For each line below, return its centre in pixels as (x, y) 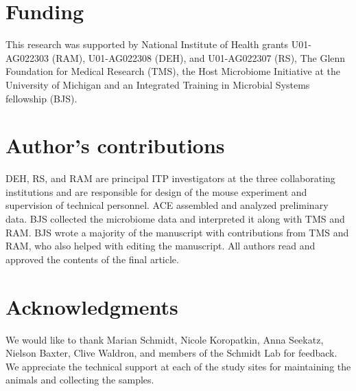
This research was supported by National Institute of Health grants (147, 44)
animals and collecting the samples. (80, 380)
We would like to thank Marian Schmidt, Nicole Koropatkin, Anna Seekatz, (165, 339)
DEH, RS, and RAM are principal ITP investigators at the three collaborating (170, 178)
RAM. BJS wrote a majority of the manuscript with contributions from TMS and (177, 232)
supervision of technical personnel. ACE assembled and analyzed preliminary (167, 205)
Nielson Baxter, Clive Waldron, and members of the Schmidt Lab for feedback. (171, 353)
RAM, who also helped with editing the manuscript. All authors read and (161, 246)
